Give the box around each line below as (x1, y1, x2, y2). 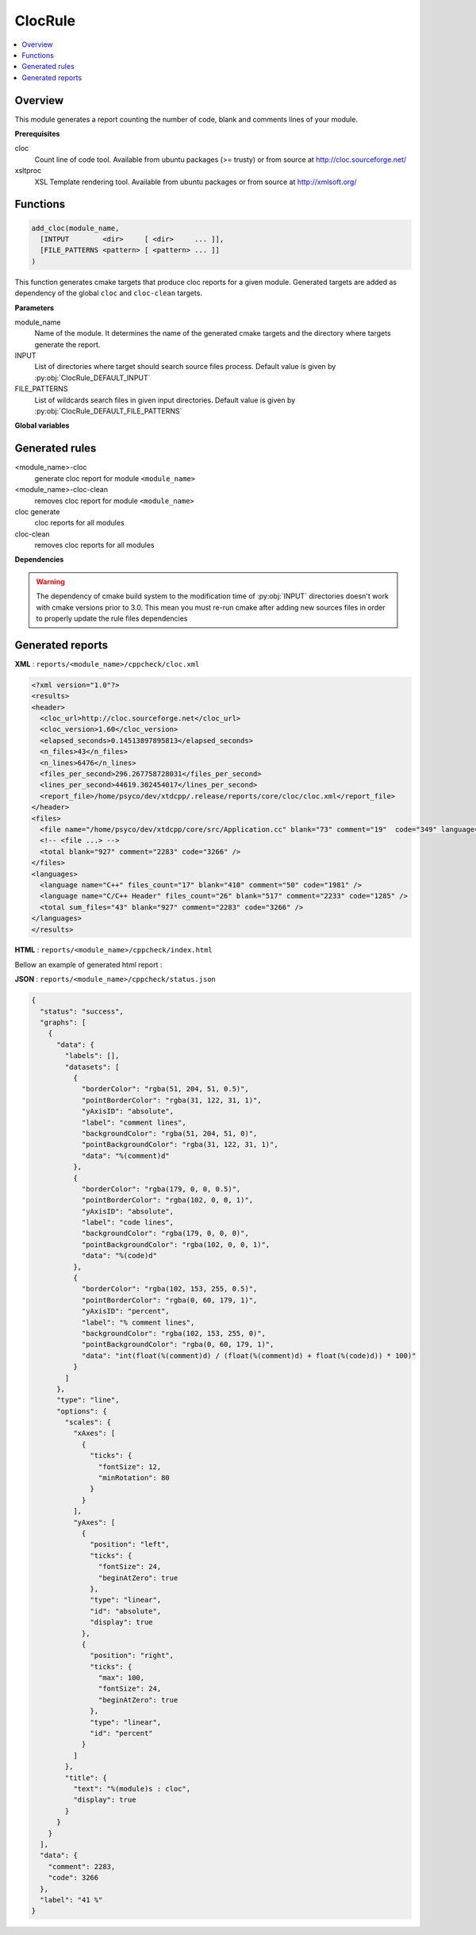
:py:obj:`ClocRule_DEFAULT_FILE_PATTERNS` (34, 406, 182, 416)
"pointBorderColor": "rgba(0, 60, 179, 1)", (81, 1295, 258, 1305)
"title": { (64, 1773, 107, 1782)
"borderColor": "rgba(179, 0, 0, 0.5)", (81, 1184, 241, 1194)
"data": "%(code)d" (81, 1251, 158, 1260)
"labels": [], (64, 1052, 120, 1060)
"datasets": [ (64, 1062, 120, 1071)
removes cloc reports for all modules (34, 540, 155, 550)
